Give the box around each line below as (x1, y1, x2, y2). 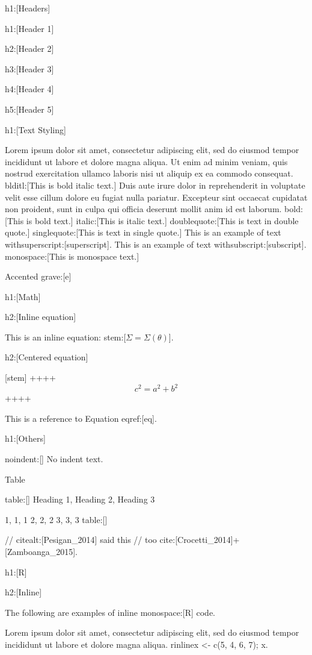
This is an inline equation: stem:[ (5, 330, 126, 343)
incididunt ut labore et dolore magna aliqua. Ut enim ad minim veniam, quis (5, 155, 288, 168)
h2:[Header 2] (5, 42, 54, 55)
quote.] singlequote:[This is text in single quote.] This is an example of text (5, 226, 281, 239)
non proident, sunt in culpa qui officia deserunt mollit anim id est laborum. (5, 202, 282, 215)
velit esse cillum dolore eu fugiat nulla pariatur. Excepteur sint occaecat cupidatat (5, 190, 308, 203)
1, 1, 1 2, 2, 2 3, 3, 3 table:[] (5, 513, 108, 525)
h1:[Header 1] (5, 22, 54, 34)
